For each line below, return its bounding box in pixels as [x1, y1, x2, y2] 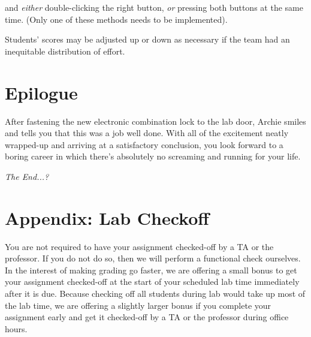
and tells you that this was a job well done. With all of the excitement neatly [5, 127, 289, 139]
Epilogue [5, 80, 78, 104]
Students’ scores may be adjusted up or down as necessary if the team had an [5, 33, 290, 46]
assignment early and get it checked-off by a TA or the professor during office [5, 311, 289, 323]
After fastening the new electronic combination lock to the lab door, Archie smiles [5, 115, 306, 127]
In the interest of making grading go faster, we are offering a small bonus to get [5, 263, 297, 276]
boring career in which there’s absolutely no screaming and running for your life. [5, 150, 301, 163]
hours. [5, 322, 28, 335]
